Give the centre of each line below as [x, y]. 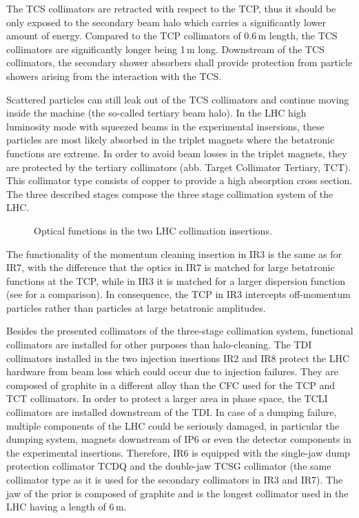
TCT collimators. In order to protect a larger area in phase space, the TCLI [167, 398]
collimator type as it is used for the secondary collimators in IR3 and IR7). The [175, 479]
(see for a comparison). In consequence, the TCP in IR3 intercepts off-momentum [178, 294]
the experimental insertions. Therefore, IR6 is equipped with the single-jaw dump [178, 452]
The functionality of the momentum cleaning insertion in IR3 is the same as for [174, 253]
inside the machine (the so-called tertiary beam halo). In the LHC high [156, 113]
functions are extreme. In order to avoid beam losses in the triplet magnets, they [177, 153]
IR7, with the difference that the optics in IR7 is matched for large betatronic [171, 267]
